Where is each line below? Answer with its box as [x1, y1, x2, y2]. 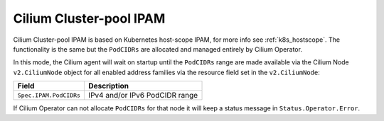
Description [88, 81, 129, 91]
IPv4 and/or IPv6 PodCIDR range [88, 91, 198, 100]
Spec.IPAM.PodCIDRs [17, 91, 81, 99]
